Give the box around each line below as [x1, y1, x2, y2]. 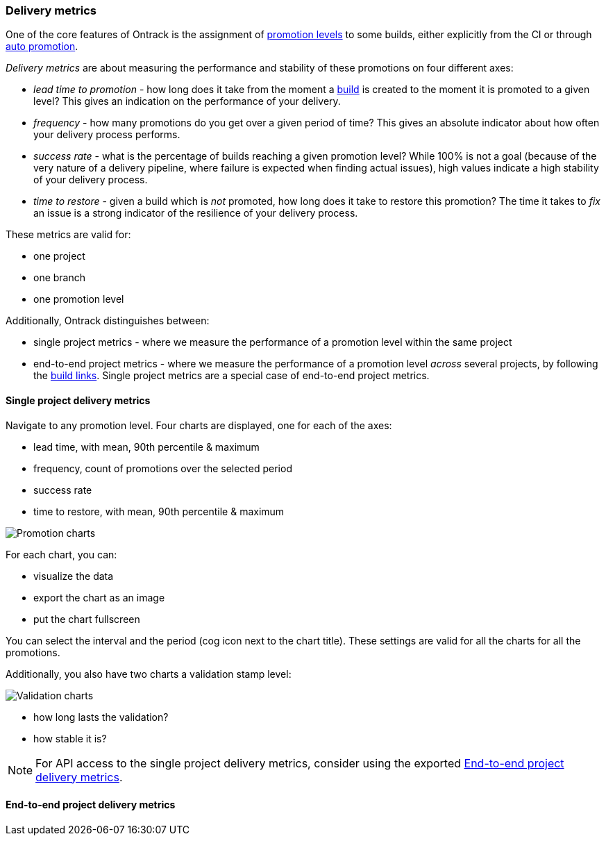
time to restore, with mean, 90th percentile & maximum [33, 505, 285, 517]
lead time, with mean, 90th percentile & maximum [33, 440, 260, 453]
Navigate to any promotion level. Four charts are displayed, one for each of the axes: [6, 419, 392, 431]
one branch [33, 272, 86, 284]
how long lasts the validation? [33, 710, 169, 723]
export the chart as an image [33, 591, 165, 603]
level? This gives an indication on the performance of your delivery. [33, 95, 341, 108]
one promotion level [33, 293, 124, 306]
